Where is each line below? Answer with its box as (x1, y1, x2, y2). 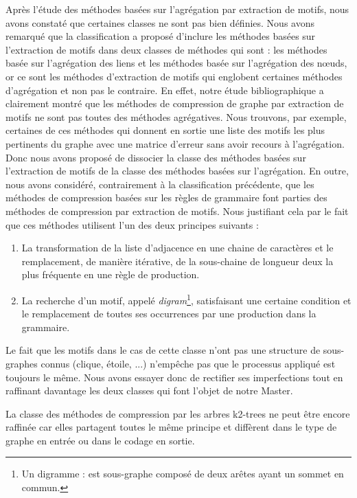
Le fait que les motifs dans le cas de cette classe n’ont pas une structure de (5, 343, 321, 357)
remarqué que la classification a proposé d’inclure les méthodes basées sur (5, 29, 316, 43)
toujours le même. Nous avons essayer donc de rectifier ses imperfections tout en (5, 370, 343, 384)
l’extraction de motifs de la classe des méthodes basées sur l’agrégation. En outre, (5, 163, 349, 178)
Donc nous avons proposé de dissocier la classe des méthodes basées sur (5, 150, 306, 164)
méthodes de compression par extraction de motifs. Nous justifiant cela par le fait (5, 203, 349, 218)
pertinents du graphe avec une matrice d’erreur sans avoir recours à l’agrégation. (5, 136, 345, 150)
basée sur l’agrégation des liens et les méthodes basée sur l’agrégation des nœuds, (5, 56, 347, 70)
